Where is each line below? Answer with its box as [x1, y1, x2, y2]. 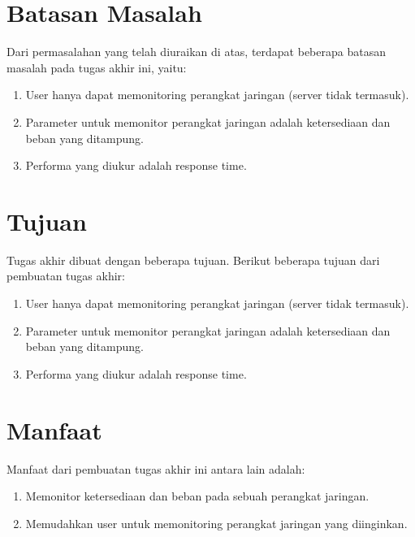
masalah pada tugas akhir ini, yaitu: [6, 58, 187, 76]
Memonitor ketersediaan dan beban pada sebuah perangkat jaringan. [25, 487, 370, 505]
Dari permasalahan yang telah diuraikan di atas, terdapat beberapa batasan [6, 43, 386, 60]
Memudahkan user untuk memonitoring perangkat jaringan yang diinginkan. [25, 514, 408, 531]
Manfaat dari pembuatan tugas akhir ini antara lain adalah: [6, 460, 305, 477]
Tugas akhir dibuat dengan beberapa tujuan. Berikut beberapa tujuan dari [6, 251, 380, 268]
